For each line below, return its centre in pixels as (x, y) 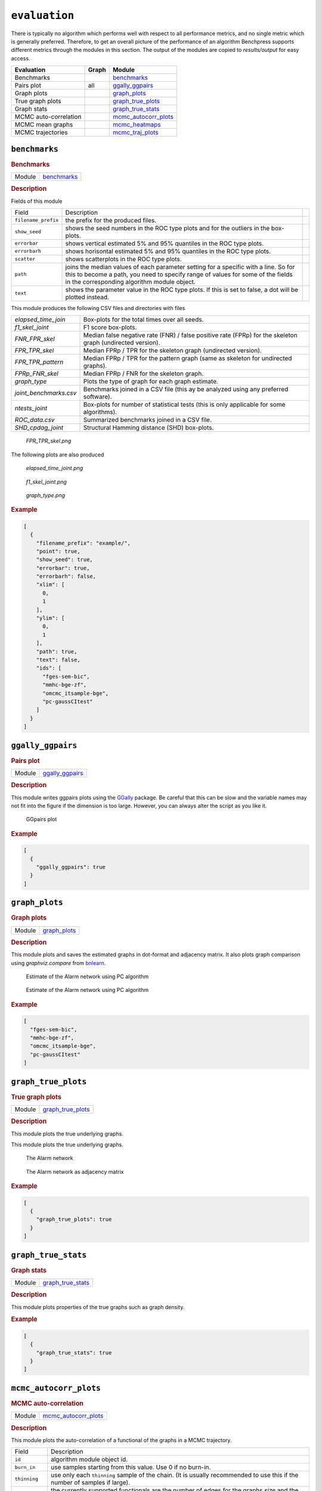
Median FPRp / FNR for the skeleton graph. (143, 374)
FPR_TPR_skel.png (49, 441)
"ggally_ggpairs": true (71, 867)
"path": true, (57, 651)
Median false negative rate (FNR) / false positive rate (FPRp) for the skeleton (190, 335)
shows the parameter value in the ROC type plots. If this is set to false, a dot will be (182, 289)
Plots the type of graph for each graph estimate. (151, 382)
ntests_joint (31, 409)
